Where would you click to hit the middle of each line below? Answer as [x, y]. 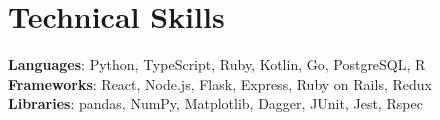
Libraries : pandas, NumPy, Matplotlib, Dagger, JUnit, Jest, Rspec [215, 103]
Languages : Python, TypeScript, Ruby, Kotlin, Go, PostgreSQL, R [217, 64]
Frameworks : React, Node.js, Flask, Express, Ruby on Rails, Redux [220, 83]
